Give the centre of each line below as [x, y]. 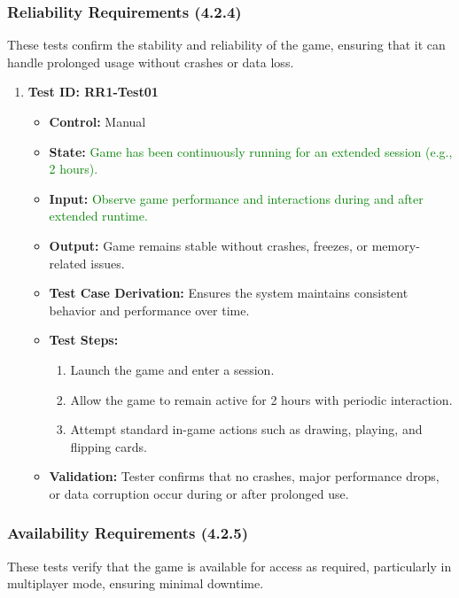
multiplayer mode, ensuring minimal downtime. [136, 583]
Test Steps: [84, 340]
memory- [396, 245]
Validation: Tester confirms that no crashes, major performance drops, [244, 476]
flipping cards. [109, 446]
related [68, 263]
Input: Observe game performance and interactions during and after [236, 198]
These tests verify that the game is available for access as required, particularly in [229, 566]
